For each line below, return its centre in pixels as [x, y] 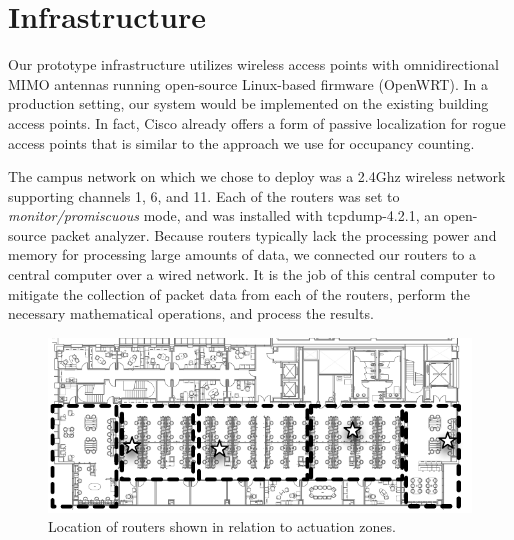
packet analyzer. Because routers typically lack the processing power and [273, 234]
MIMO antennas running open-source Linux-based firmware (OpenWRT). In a [248, 83]
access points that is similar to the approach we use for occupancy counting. [241, 142]
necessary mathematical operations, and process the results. [191, 313]
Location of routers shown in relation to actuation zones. [222, 526]
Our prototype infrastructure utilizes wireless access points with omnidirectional [253, 64]
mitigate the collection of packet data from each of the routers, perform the [239, 293]
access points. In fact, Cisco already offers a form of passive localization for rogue [257, 122]
